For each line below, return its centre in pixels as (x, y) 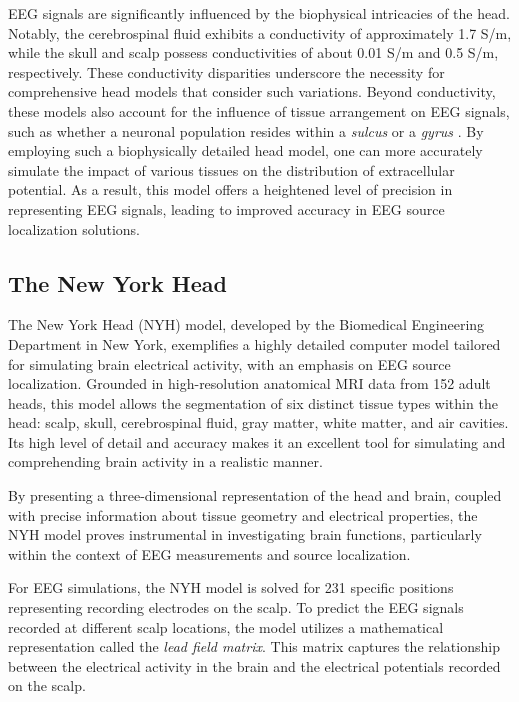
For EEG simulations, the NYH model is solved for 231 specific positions (231, 587)
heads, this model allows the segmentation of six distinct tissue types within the (253, 402)
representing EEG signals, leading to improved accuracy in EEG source (226, 208)
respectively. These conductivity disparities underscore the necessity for (226, 71)
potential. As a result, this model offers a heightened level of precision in (230, 189)
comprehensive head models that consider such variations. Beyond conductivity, (252, 91)
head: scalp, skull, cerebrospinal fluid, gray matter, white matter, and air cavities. (258, 422)
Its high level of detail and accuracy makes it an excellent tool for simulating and (257, 441)
